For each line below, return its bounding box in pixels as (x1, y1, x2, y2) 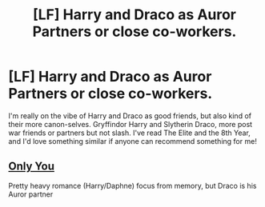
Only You (8, 160, 54, 173)
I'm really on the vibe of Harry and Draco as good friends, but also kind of (8, 110, 252, 121)
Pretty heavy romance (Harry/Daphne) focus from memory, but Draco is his (8, 181, 257, 190)
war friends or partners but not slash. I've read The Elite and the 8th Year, (8, 128, 251, 137)
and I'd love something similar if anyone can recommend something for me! (8, 136, 258, 145)
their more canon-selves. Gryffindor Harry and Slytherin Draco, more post (8, 119, 253, 129)
